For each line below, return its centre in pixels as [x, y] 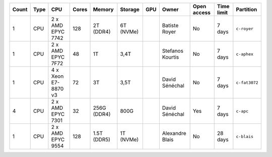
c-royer [245, 28]
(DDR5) [102, 139]
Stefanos [173, 51]
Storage [130, 9]
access [202, 13]
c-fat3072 [247, 83]
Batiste [170, 25]
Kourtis [171, 57]
